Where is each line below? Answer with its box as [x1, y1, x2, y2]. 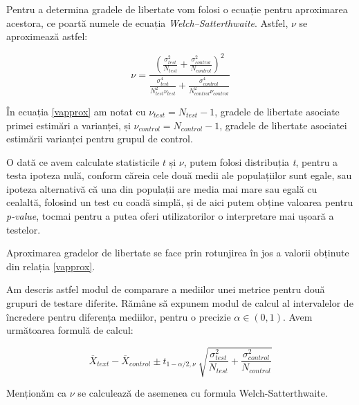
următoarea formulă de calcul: [6, 323, 134, 337]
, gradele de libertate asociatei [219, 117, 347, 132]
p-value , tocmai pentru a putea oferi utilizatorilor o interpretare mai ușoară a [6, 209, 334, 223]
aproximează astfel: [6, 29, 88, 44]
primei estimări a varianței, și [6, 117, 131, 132]
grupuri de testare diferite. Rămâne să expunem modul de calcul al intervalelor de [6, 296, 353, 310]
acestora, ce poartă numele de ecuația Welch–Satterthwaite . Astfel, [6, 15, 288, 30]
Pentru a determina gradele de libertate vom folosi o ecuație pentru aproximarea [6, 2, 348, 16]
